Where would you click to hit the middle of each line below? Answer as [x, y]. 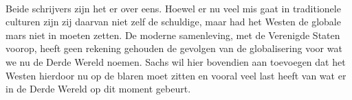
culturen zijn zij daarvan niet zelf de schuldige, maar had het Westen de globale [173, 22]
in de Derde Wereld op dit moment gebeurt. [98, 89]
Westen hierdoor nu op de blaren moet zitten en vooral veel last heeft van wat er [176, 75]
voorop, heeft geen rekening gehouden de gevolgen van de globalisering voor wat [174, 48]
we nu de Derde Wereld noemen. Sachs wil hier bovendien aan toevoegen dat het [176, 61]
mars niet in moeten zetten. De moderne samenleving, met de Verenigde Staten [173, 35]
